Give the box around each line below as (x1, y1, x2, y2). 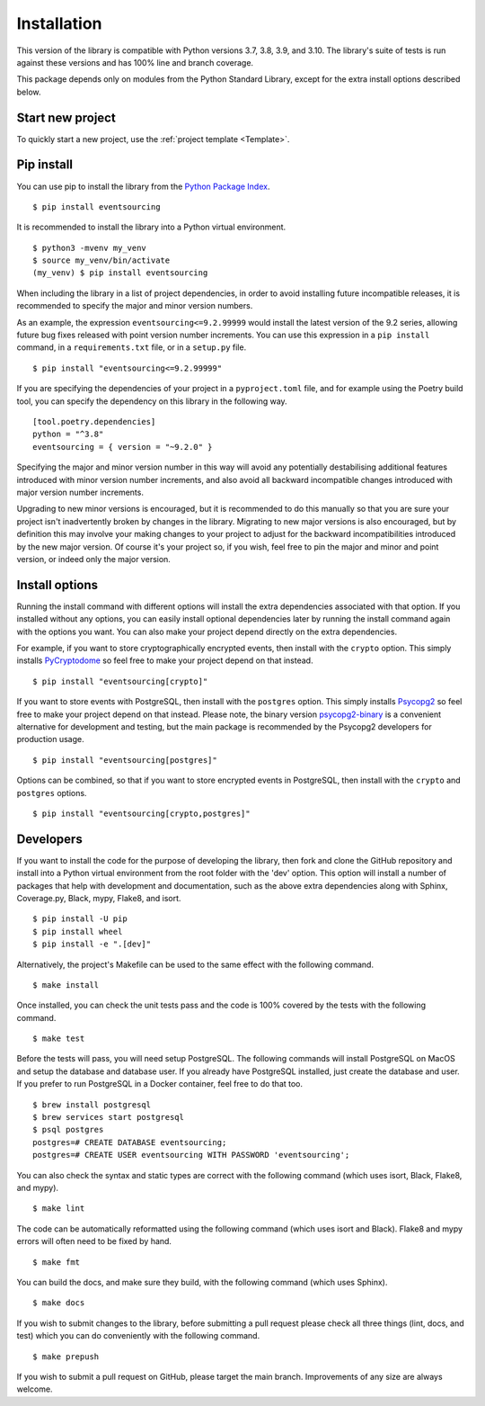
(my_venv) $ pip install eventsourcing (32, 268, 208, 278)
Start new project (16, 110, 116, 125)
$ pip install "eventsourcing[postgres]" (32, 755, 217, 765)
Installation (16, 13, 102, 33)
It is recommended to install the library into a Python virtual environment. (16, 221, 287, 233)
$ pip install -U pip (32, 914, 128, 924)
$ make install (32, 980, 100, 990)
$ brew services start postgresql (32, 1112, 184, 1123)
